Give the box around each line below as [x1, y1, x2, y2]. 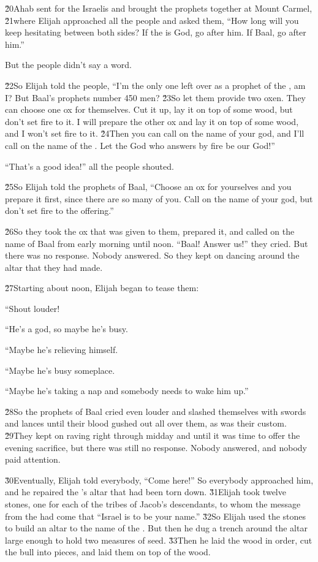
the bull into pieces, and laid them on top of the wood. [5, 545, 211, 558]
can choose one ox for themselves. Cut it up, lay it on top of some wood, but [5, 103, 293, 116]
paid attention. [5, 453, 61, 466]
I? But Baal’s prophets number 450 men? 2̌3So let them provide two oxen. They [5, 91, 306, 104]
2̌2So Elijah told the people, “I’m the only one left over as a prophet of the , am [5, 78, 306, 91]
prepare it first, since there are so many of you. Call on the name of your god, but [5, 192, 313, 205]
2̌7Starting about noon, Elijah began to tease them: [5, 281, 199, 294]
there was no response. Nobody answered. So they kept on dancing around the [5, 249, 300, 262]
